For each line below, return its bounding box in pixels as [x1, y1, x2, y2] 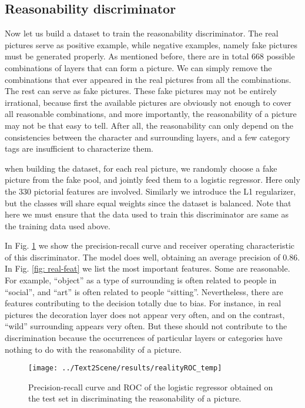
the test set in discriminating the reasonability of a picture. [28, 392, 242, 404]
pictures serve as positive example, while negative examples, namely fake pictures [5, 38, 297, 51]
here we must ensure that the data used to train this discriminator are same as [5, 208, 289, 220]
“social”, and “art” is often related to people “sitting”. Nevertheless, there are [5, 285, 283, 297]
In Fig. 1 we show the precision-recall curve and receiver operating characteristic [5, 239, 295, 252]
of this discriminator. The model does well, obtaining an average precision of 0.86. [5, 250, 300, 263]
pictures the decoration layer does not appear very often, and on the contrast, [5, 308, 285, 320]
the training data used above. [5, 219, 110, 232]
